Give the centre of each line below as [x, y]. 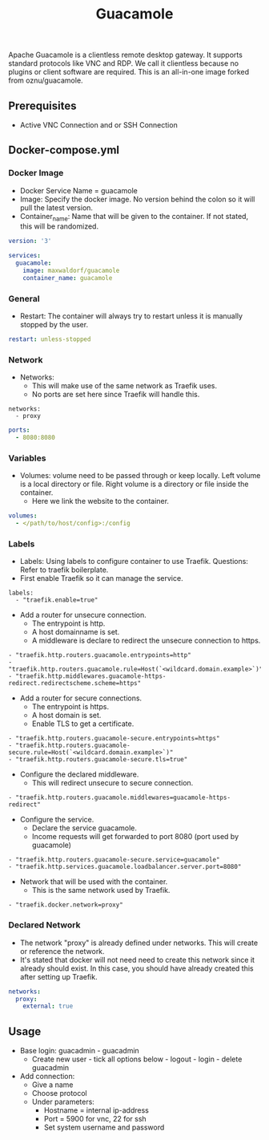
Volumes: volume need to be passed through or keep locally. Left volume [140, 476]
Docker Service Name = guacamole [78, 190]
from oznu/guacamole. [46, 80]
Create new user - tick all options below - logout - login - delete [137, 1059]
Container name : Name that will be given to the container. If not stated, [134, 217]
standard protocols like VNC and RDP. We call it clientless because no [123, 63]
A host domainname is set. [76, 632]
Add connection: [47, 1077]
